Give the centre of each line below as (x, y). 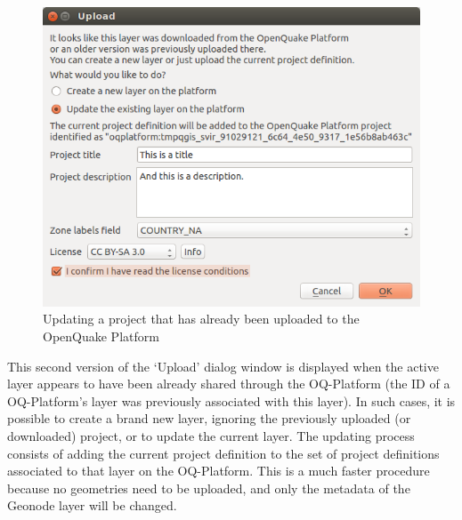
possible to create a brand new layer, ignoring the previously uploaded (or (209, 418)
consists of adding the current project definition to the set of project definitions (223, 453)
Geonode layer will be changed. (92, 505)
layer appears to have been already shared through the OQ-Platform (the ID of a (229, 384)
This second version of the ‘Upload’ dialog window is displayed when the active (223, 366)
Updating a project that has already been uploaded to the (201, 319)
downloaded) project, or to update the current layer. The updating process (211, 436)
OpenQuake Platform (101, 336)
